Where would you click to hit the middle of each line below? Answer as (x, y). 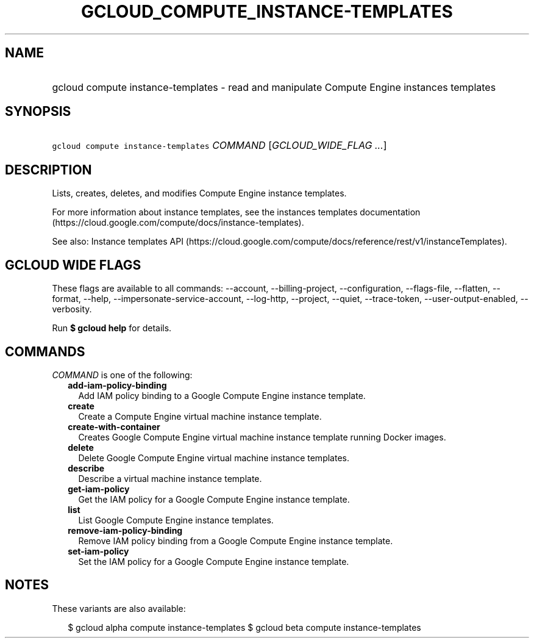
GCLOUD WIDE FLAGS (73, 265)
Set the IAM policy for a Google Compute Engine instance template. (214, 561)
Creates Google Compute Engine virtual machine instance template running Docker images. (262, 437)
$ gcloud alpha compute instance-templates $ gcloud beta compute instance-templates (244, 627)
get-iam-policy (99, 489)
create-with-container (114, 426)
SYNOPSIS (38, 112)
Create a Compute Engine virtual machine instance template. (200, 416)
